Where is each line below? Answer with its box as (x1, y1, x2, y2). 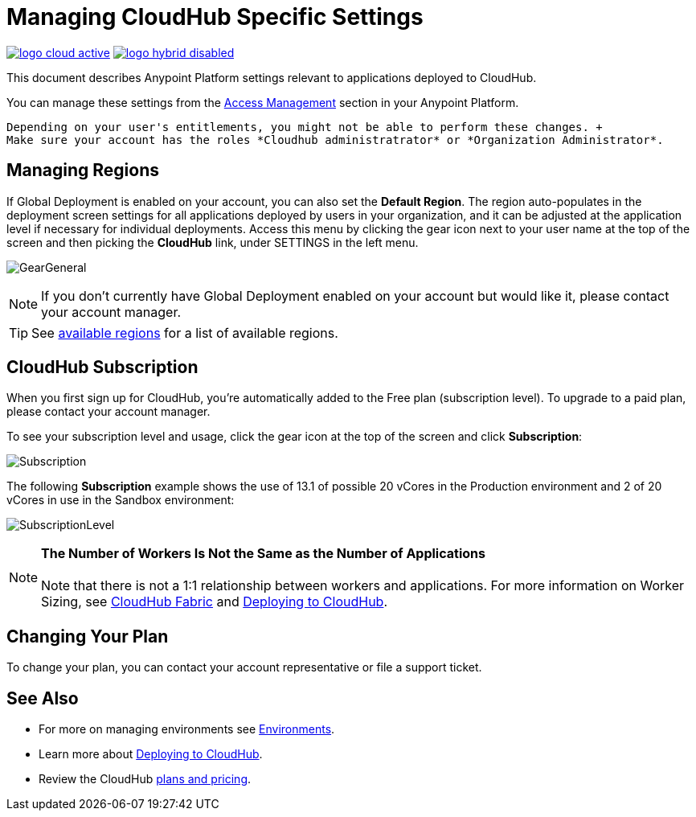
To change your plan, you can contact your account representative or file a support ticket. (6, 660, 482, 675)
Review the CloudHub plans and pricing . (39, 772, 252, 786)
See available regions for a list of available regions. (31, 324, 338, 341)
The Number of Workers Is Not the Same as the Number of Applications (41, 545, 485, 562)
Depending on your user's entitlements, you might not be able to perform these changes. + (6, 120, 603, 133)
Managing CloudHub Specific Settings (6, 3, 424, 31)
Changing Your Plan (6, 626, 169, 647)
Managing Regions (6, 160, 160, 181)
